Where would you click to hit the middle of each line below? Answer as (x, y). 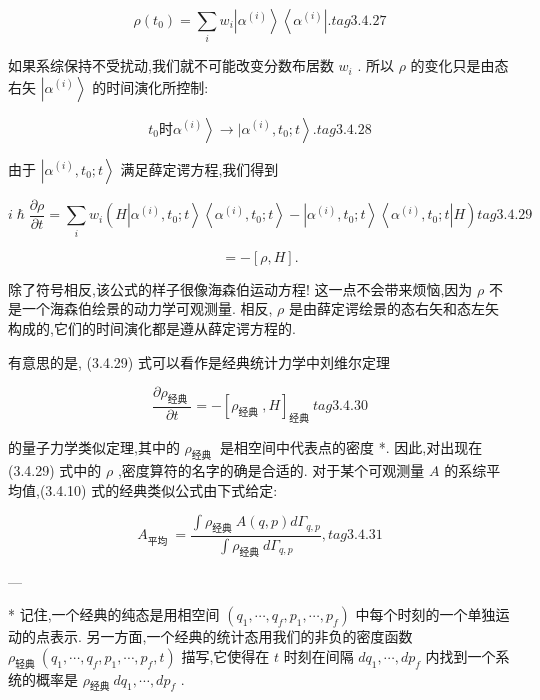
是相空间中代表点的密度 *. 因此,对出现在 (351, 447)
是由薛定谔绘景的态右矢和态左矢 (394, 308)
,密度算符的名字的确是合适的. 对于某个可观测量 (271, 469)
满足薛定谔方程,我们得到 (199, 168)
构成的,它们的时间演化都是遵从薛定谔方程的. (152, 327)
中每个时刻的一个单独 (425, 614)
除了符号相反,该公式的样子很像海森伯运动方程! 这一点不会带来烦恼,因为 (240, 288)
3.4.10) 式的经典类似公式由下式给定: (161, 489)
